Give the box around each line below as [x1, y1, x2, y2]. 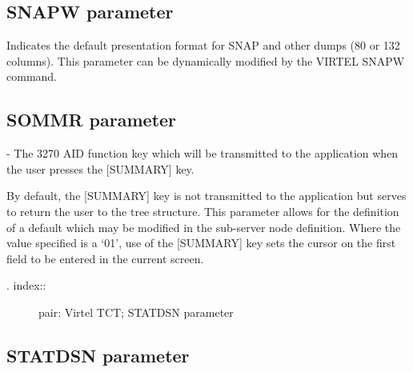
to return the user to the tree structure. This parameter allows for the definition [6, 202, 399, 219]
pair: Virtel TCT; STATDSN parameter [38, 303, 234, 320]
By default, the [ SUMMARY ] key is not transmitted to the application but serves [6, 187, 407, 204]
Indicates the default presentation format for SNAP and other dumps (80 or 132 [6, 37, 400, 54]
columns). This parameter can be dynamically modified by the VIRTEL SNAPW [6, 52, 405, 69]
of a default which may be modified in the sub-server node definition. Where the [6, 218, 401, 235]
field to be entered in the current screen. [6, 250, 204, 266]
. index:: [6, 277, 46, 294]
